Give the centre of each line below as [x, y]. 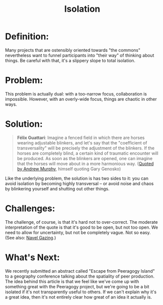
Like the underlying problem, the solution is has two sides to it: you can [77, 178]
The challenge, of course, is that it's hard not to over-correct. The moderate [81, 222]
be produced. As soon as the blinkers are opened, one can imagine [85, 158]
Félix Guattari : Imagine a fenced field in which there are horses [81, 138]
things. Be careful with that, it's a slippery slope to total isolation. [70, 60]
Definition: [27, 36]
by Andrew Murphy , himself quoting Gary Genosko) [69, 169]
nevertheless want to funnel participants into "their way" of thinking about [80, 55]
